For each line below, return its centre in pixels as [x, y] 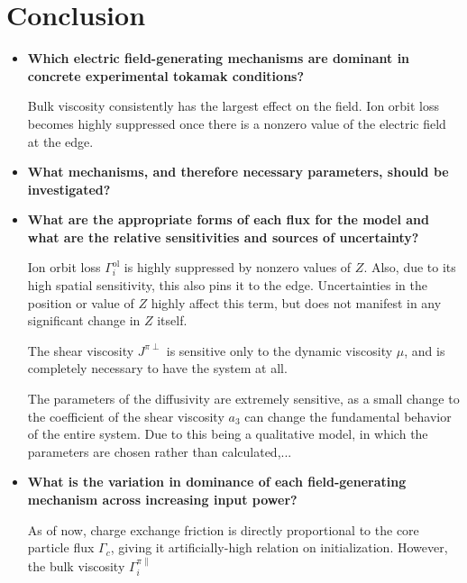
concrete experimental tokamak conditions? [166, 75]
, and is [425, 350]
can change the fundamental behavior [348, 416]
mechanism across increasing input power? [162, 499]
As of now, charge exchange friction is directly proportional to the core [223, 529]
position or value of [81, 302]
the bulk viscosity [76, 565]
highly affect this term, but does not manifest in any [296, 302]
